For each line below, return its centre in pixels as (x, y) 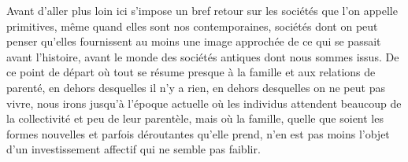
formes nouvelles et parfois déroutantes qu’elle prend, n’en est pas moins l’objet (198, 133)
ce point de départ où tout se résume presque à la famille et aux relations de (191, 72)
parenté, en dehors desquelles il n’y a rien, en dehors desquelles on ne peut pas (196, 87)
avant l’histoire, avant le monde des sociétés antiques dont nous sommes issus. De (203, 56)
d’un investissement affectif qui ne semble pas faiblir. (134, 149)
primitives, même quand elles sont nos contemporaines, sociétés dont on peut (192, 26)
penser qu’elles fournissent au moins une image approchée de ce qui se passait (194, 41)
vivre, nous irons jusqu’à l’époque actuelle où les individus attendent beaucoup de (204, 103)
